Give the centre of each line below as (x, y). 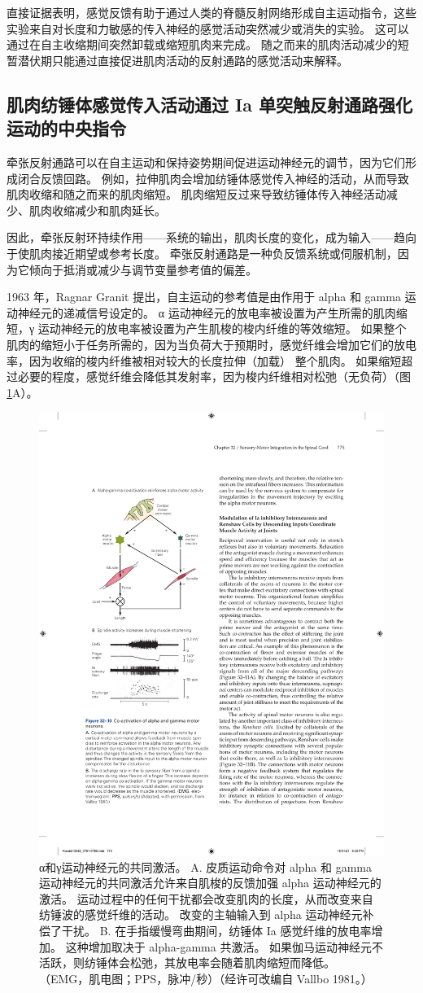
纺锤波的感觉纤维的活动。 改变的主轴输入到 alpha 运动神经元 (201, 914)
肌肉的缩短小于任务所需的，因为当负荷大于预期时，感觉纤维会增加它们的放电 (211, 344)
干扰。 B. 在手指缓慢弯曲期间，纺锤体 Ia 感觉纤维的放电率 (216, 930)
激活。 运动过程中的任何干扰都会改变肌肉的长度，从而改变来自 (206, 898)
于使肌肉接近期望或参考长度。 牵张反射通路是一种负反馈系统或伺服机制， (202, 253)
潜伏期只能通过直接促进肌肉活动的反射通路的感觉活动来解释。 (183, 60)
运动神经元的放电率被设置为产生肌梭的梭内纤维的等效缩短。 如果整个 (222, 328)
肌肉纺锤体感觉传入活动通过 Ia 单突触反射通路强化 (209, 104)
